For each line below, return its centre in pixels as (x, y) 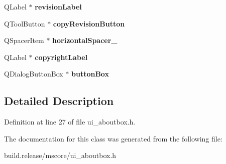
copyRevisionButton (89, 23)
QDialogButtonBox (34, 74)
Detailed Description (59, 101)
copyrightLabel (61, 57)
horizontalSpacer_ (85, 40)
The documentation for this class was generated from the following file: (113, 138)
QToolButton (25, 23)
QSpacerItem (24, 40)
